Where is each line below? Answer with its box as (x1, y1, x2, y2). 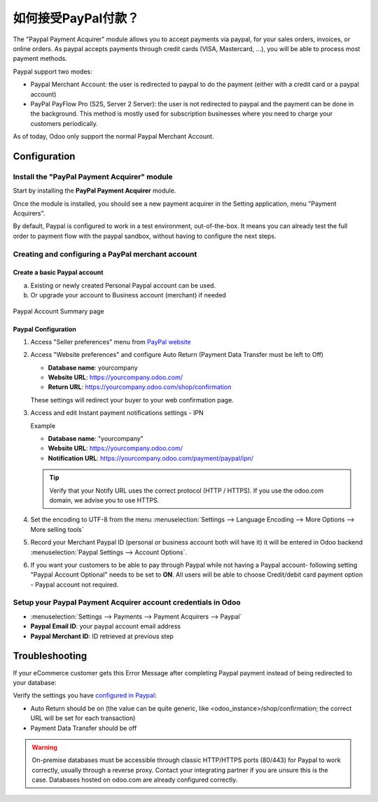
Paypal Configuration (13, 325, 76, 333)
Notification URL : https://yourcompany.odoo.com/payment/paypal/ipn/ (48, 453, 254, 462)
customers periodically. (30, 119, 98, 127)
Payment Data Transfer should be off (30, 724, 137, 732)
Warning (31, 743, 57, 752)
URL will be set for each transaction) (30, 714, 136, 722)
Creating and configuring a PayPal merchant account (13, 249, 197, 259)
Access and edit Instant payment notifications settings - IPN (30, 409, 204, 417)
